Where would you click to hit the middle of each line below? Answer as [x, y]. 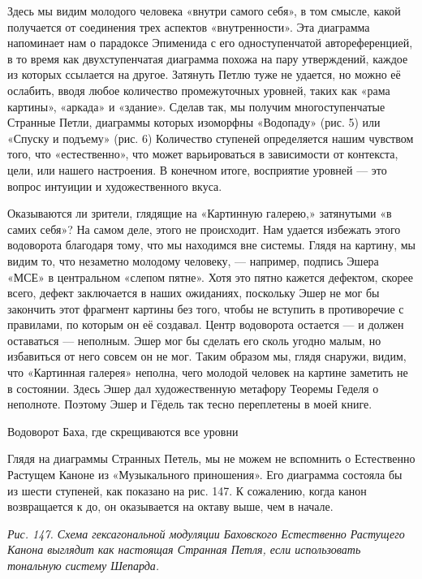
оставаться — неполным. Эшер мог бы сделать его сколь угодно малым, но [194, 340]
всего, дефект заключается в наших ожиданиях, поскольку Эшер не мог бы [194, 293]
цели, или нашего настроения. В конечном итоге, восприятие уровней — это [197, 169]
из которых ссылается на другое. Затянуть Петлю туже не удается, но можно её [204, 74]
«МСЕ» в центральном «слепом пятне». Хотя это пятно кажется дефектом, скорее [210, 277]
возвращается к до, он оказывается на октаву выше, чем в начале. [170, 506]
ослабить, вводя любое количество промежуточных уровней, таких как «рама [199, 90]
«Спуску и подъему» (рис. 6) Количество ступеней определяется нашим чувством [211, 138]
